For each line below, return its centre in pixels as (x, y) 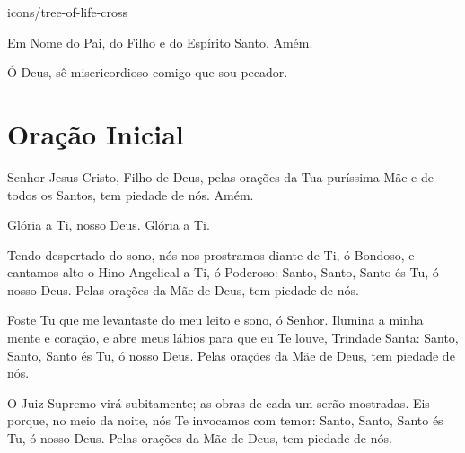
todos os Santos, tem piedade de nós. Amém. (131, 194)
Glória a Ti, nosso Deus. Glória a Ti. (109, 225)
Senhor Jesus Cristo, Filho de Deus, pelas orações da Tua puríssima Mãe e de (220, 176)
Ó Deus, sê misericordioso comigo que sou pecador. (148, 72)
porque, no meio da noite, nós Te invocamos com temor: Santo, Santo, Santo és (225, 420)
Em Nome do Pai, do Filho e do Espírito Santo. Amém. (160, 42)
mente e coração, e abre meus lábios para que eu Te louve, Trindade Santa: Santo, (233, 338)
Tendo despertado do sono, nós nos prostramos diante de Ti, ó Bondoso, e (211, 254)
